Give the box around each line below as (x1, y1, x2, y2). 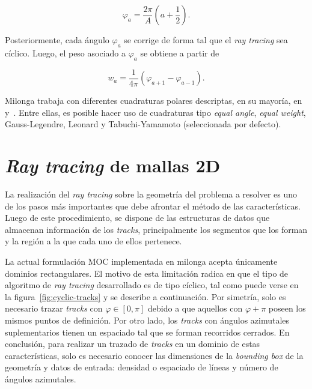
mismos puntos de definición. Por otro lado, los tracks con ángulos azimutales (5, 313, 290, 326)
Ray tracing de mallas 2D (5, 153, 221, 178)
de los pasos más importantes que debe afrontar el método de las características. (5, 199, 301, 212)
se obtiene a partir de (140, 46, 219, 59)
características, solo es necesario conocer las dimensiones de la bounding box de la (5, 349, 304, 361)
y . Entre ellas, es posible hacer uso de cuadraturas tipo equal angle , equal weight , (5, 106, 306, 118)
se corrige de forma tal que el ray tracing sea (124, 34, 288, 46)
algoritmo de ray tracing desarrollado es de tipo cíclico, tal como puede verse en (5, 279, 299, 291)
